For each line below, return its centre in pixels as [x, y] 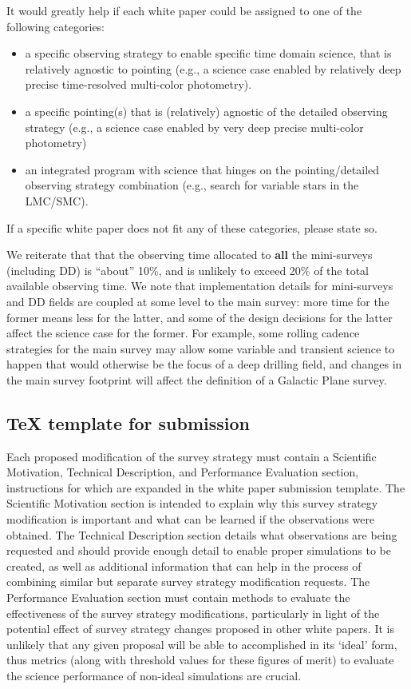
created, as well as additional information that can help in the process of [184, 566]
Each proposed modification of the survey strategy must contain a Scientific [192, 456]
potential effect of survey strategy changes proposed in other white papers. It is [200, 629]
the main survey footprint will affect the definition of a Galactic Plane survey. [197, 379]
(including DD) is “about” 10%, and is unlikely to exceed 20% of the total [188, 270]
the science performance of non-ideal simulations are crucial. [154, 675]
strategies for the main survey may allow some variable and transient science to [201, 348]
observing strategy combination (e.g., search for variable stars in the [192, 185]
